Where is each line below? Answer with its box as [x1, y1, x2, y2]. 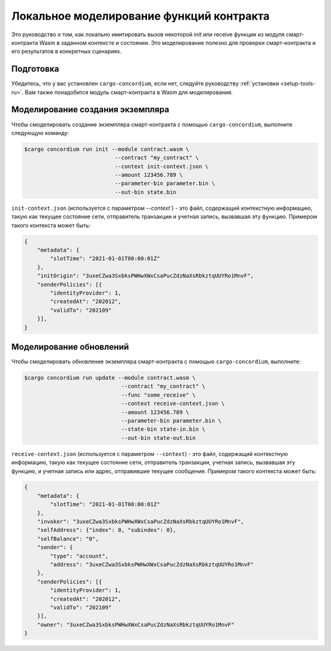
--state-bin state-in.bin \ [121, 426, 205, 433]
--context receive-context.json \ [121, 400, 225, 407]
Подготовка [11, 64, 59, 74]
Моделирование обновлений [11, 341, 129, 352]
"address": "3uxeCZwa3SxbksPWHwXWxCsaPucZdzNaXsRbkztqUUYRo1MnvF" [50, 561, 254, 568]
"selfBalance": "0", [37, 535, 99, 542]
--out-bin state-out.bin [121, 434, 196, 441]
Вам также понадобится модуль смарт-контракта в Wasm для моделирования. [25, 88, 233, 96]
